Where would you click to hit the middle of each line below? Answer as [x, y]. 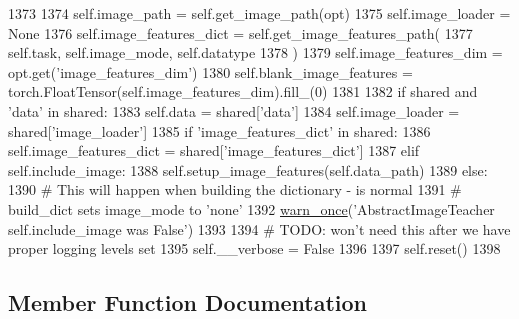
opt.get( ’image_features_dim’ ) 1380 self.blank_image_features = [210, 71]
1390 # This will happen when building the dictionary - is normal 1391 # [235, 189]
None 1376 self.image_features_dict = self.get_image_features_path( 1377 [240, 32]
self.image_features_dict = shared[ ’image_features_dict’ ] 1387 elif [214, 150]
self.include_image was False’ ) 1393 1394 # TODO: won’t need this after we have [259, 228]
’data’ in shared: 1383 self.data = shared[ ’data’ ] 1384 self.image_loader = [234, 110]
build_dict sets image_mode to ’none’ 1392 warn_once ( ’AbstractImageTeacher [251, 208]
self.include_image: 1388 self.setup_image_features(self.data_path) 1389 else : [248, 169]
